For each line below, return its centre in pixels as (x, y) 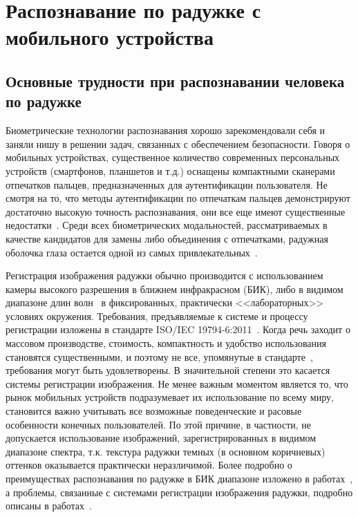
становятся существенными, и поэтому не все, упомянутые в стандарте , (159, 356)
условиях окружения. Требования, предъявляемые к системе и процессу (157, 316)
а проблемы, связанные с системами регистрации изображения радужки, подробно (179, 492)
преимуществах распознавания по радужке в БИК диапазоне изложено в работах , (179, 478)
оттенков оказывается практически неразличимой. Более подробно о (149, 465)
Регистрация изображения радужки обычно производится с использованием (164, 275)
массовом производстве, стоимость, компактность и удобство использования (166, 343)
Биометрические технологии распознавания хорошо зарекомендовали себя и (166, 130)
